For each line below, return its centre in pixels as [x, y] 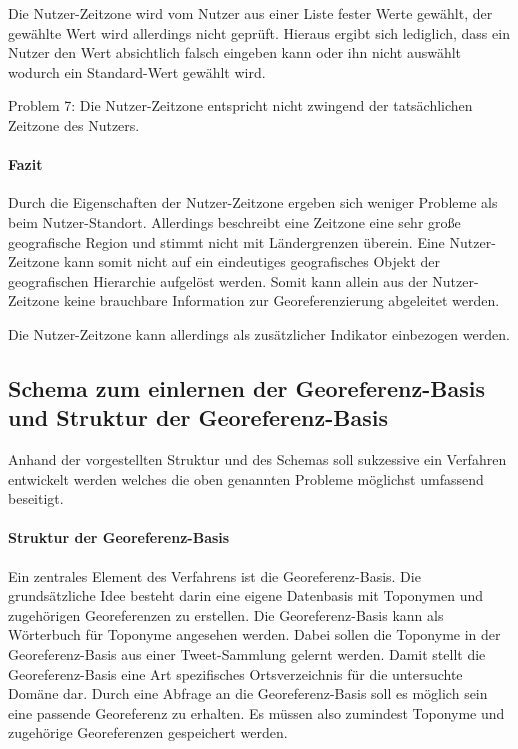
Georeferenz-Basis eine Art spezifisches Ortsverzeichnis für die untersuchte [235, 673]
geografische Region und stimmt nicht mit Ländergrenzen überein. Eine [226, 241]
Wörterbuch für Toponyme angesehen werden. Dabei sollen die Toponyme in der [254, 634]
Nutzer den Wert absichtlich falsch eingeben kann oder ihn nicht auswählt [235, 52]
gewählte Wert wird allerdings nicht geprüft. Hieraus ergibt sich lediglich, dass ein [259, 32]
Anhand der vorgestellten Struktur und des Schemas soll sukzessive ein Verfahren [257, 459]
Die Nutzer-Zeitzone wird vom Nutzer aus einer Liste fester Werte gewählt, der [250, 13]
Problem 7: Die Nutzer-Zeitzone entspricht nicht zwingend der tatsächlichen [240, 105]
